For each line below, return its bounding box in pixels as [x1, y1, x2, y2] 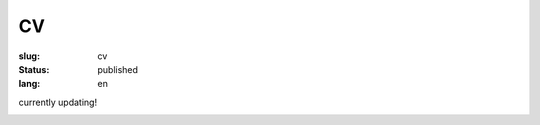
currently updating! [18, 96, 98, 108]
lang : [18, 78, 41, 90]
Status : [18, 63, 50, 75]
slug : [18, 50, 40, 62]
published [97, 63, 139, 75]
